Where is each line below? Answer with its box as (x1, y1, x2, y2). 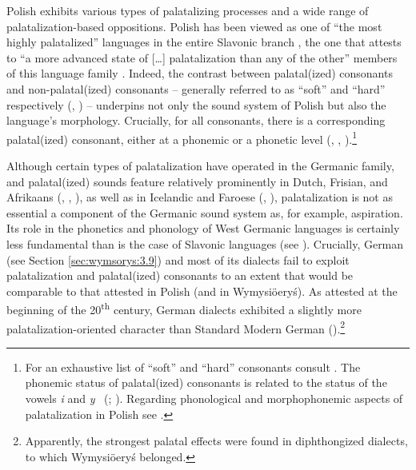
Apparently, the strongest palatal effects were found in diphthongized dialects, (25, 432, 408, 449)
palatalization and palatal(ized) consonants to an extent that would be (6, 267, 354, 284)
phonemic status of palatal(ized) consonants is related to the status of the (25, 374, 387, 391)
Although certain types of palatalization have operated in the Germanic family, (6, 157, 394, 173)
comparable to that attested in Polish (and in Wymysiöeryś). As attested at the (6, 282, 398, 299)
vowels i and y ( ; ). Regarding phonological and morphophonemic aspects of (25, 390, 403, 407)
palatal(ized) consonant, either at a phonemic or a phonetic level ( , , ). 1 (6, 128, 358, 147)
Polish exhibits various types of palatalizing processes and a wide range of (6, 2, 369, 18)
